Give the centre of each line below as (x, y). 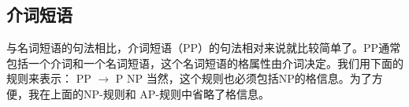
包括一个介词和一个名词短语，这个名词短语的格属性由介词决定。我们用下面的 (205, 63)
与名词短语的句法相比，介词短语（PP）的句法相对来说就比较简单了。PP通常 (204, 48)
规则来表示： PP (49, 78)
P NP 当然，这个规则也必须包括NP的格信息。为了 (244, 78)
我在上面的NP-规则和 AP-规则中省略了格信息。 (149, 93)
